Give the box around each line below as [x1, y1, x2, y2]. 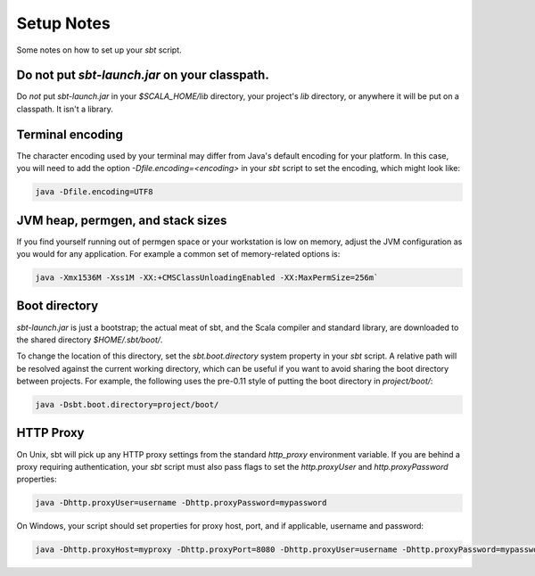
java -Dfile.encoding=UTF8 [35, 187, 153, 197]
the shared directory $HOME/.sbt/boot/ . [16, 334, 163, 345]
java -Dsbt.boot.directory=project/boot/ [35, 399, 219, 410]
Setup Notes [16, 13, 111, 33]
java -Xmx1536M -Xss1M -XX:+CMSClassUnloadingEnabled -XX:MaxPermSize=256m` [35, 273, 379, 283]
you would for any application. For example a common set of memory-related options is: [16, 249, 341, 259]
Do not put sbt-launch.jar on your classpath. [16, 68, 269, 83]
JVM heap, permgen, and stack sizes [16, 212, 227, 227]
